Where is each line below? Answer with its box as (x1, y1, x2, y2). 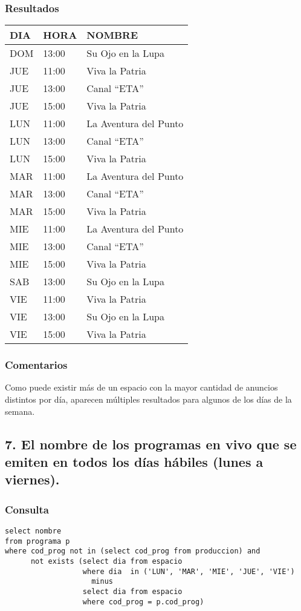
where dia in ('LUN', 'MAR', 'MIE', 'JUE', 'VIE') (82, 567, 295, 576)
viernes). (5, 470, 60, 489)
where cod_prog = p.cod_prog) (82, 597, 204, 606)
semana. (5, 405, 35, 417)
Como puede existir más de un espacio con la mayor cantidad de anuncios (5, 381, 278, 394)
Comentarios (5, 357, 68, 372)
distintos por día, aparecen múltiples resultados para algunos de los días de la (5, 393, 292, 406)
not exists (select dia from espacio (30, 557, 183, 566)
